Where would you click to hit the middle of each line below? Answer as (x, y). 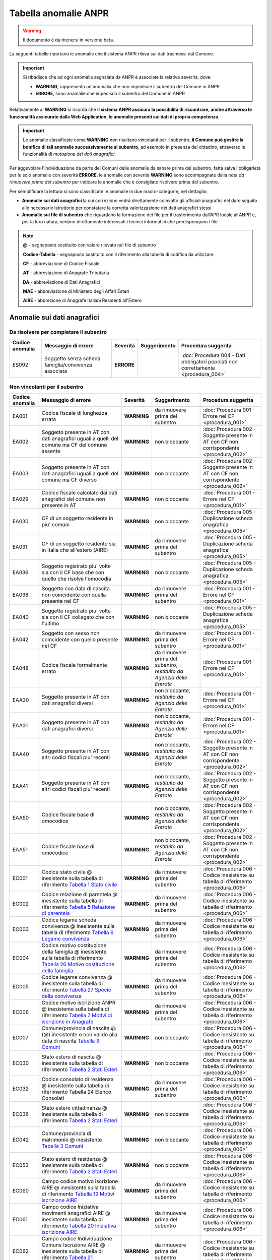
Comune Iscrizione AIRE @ (73, 1245)
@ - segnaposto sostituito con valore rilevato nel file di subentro (89, 245)
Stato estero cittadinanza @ (75, 1108)
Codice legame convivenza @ (77, 977)
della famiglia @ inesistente (74, 952)
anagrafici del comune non (73, 499)
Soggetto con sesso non (71, 634)
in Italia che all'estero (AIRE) (75, 550)
